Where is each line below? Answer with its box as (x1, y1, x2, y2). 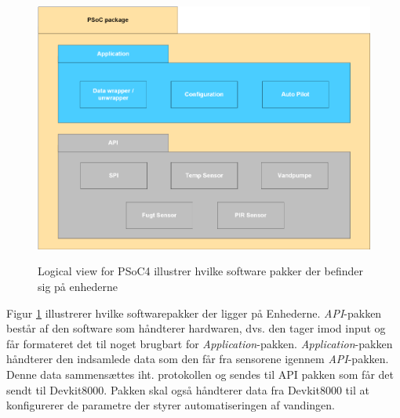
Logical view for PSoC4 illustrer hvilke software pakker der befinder (38, 263, 364, 279)
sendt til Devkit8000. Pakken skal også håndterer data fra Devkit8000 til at (6, 381, 369, 398)
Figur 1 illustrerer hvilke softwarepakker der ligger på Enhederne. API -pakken (6, 304, 382, 321)
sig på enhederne (38, 278, 118, 294)
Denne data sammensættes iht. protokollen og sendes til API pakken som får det (6, 365, 395, 382)
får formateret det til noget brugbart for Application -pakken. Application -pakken (6, 335, 393, 351)
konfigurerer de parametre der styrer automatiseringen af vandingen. (6, 397, 335, 413)
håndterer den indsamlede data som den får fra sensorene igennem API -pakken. (6, 351, 389, 367)
